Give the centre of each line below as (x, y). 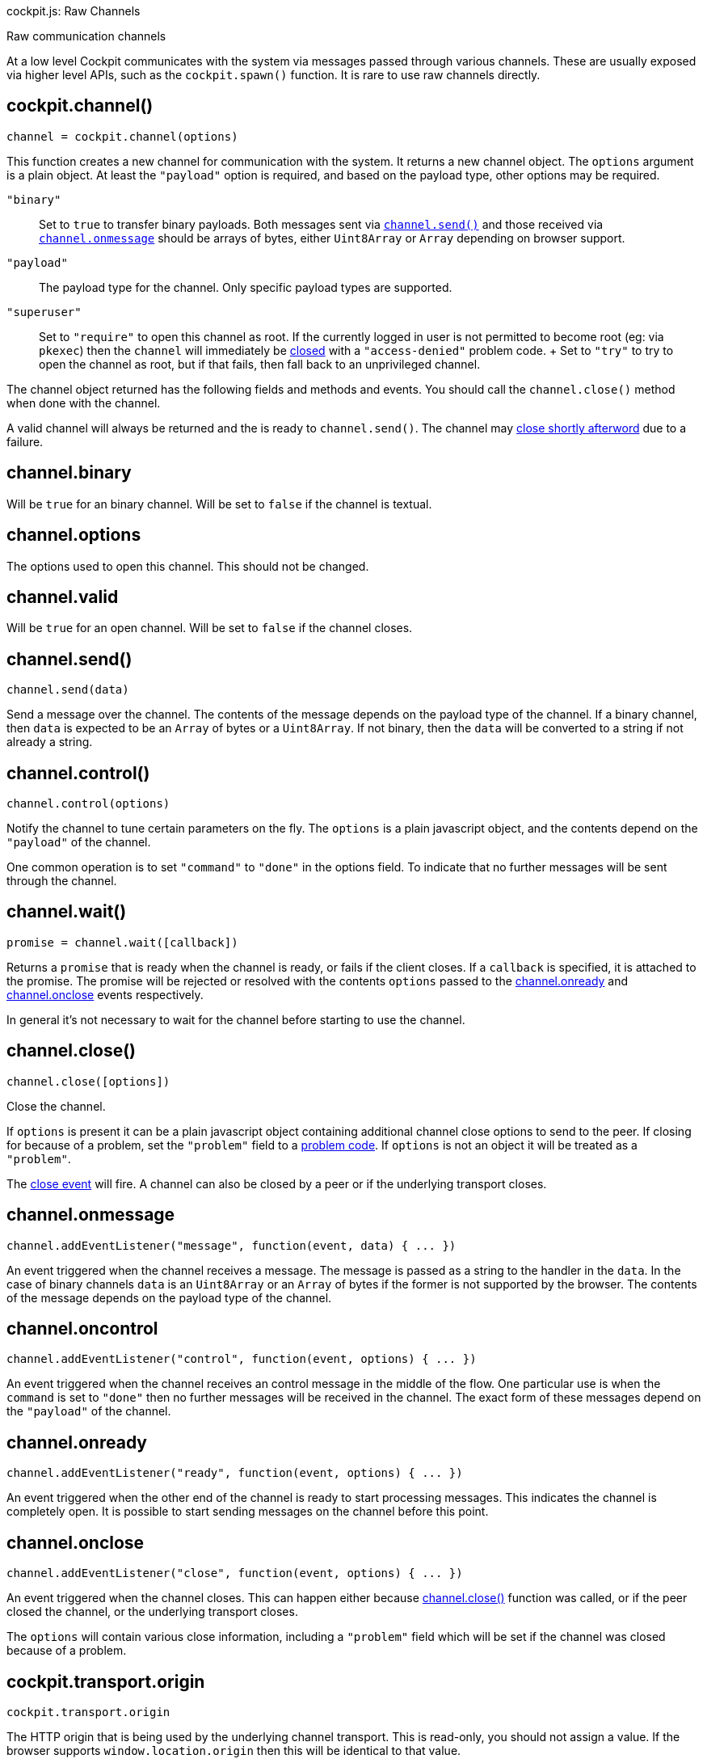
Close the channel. (56, 1106)
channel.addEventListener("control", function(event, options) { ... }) (242, 1359)
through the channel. (62, 881)
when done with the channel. (84, 403)
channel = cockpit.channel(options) (122, 136)
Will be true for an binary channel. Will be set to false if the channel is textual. (219, 504)
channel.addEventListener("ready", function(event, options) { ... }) (235, 1473)
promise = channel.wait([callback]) (122, 942)
